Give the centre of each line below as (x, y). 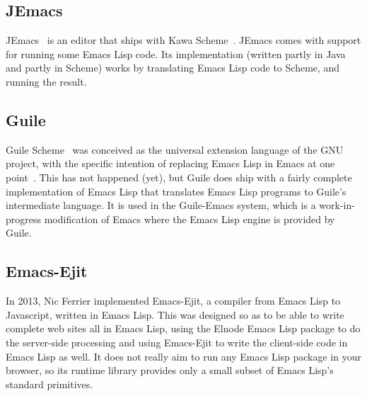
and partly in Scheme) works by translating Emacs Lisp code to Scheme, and (173, 68)
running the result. (46, 81)
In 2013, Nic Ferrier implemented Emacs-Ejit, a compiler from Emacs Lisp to (173, 301)
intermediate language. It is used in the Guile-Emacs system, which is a (161, 205)
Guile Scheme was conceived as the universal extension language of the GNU (175, 149)
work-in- (337, 205)
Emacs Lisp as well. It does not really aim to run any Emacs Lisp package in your (183, 356)
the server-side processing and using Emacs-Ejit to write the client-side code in (177, 342)
